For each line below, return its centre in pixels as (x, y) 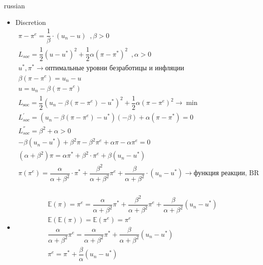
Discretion (30, 22)
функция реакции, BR (226, 173)
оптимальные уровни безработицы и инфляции (115, 69)
